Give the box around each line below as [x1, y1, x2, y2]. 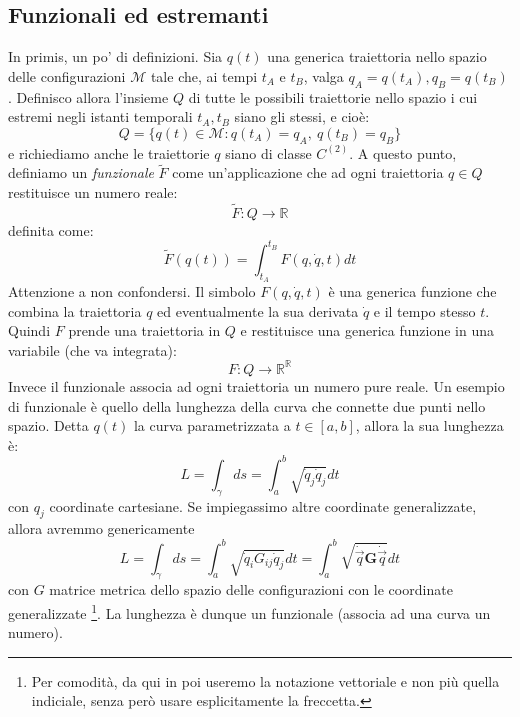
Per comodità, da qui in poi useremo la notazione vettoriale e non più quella [31, 670, 500, 691]
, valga [303, 65, 344, 86]
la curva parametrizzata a [133, 415, 291, 436]
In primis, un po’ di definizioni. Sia [8, 46, 223, 67]
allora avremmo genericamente [8, 518, 195, 539]
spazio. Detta [8, 415, 89, 436]
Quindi [8, 320, 51, 341]
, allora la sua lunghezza [355, 415, 504, 436]
